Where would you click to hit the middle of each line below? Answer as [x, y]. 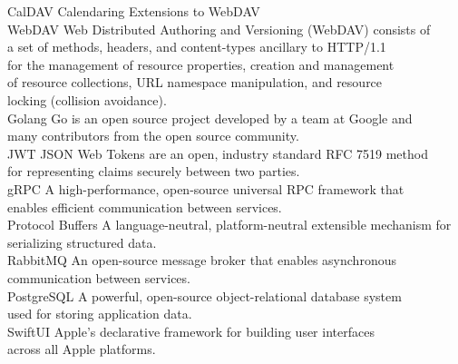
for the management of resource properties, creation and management [201, 64]
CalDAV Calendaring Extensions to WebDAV [134, 11]
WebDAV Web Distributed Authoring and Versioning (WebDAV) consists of [219, 29]
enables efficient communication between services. [145, 207]
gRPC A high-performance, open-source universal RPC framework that [206, 188]
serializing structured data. [82, 242]
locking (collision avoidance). [87, 99]
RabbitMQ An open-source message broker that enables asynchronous [202, 260]
